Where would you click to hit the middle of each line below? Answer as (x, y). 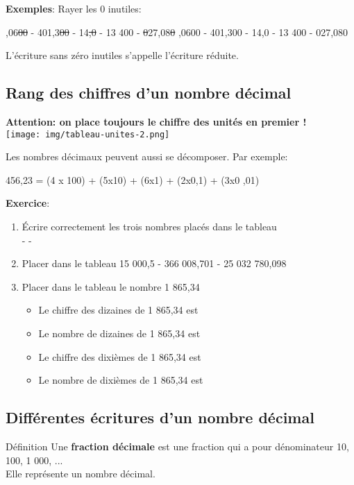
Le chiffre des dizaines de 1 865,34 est (118, 310)
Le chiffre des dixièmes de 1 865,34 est (120, 356)
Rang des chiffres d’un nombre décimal (149, 93)
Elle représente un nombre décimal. (81, 474)
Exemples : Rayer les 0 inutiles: (74, 8)
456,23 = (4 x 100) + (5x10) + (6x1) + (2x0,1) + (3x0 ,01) (133, 179)
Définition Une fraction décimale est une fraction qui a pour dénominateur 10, (177, 446)
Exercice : (28, 203)
